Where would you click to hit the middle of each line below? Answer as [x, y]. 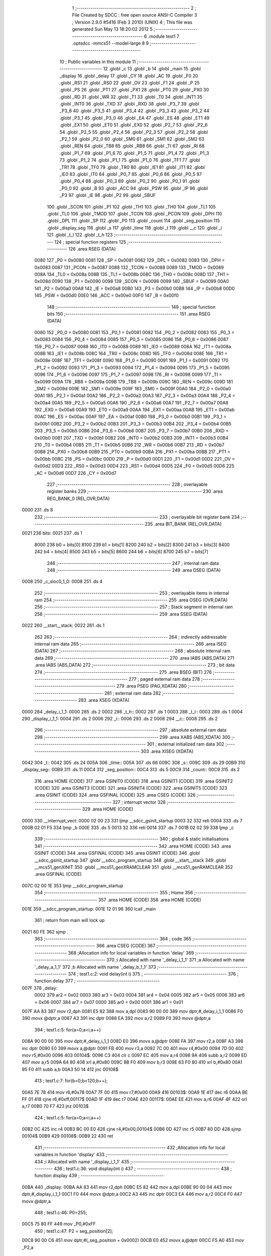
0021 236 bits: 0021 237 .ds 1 [52, 533]
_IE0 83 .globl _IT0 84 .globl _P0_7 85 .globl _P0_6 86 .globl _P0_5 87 [131, 174]
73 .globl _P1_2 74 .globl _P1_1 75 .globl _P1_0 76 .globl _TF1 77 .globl [130, 160]
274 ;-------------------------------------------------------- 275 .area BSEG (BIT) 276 [123, 672]
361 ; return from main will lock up [70, 920]
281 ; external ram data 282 [133, 693]
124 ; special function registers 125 [90, 242]
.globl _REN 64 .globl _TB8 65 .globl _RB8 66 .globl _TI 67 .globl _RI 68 [132, 146]
